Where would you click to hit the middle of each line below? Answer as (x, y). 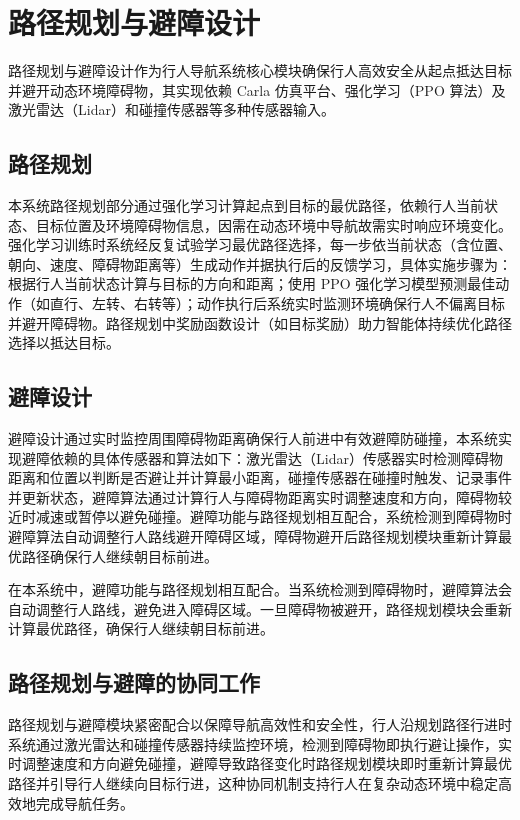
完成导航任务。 (84, 802)
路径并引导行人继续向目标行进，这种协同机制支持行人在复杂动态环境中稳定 (253, 782)
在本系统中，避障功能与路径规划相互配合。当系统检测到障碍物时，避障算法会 (260, 589)
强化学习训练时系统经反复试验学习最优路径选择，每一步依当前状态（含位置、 (260, 244)
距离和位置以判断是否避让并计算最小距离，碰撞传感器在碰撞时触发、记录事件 (260, 477)
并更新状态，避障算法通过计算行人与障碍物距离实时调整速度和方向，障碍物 (253, 496)
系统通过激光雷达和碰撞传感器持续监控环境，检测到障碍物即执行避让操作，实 (260, 743)
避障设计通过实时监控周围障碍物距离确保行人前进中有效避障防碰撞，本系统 (253, 438)
